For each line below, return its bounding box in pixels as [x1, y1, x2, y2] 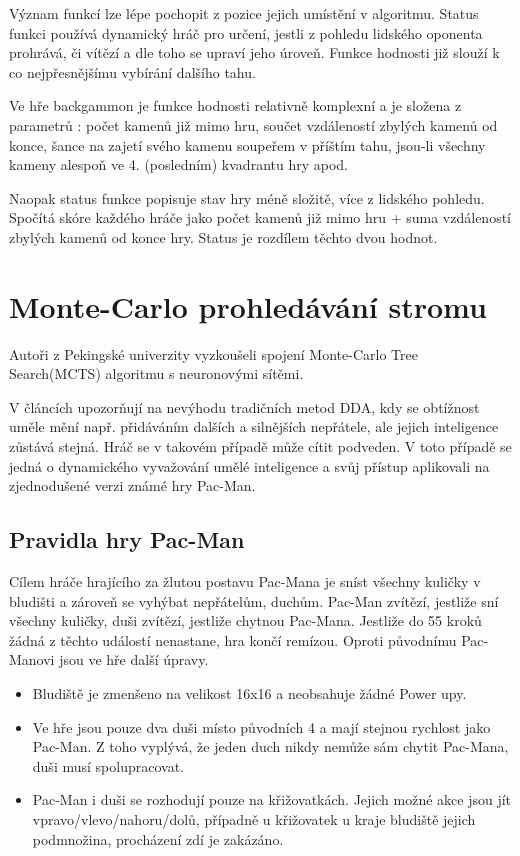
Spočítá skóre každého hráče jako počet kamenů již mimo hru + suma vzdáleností [9, 207, 511, 228]
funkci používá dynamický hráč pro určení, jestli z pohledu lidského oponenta [9, 22, 483, 43]
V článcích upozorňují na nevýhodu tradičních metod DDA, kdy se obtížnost [9, 396, 480, 417]
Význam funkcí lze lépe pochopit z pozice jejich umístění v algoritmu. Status [9, 3, 479, 23]
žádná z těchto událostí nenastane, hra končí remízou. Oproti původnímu [9, 629, 457, 650]
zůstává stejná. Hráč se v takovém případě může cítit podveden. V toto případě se [9, 436, 512, 457]
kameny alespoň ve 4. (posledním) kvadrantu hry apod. [9, 154, 348, 175]
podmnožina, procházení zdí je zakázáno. [32, 828, 284, 849]
